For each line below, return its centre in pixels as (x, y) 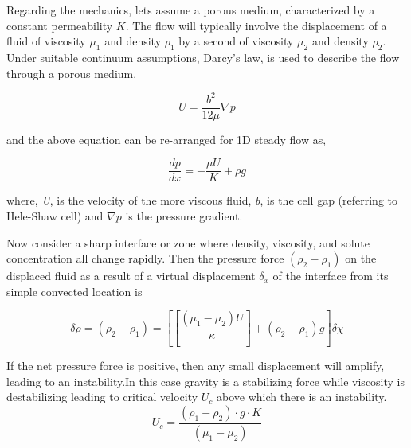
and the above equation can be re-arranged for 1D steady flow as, (166, 139)
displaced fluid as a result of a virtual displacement (131, 276)
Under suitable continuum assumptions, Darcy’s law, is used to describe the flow (203, 57)
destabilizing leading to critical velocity (102, 397)
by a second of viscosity (236, 41)
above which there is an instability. (301, 397)
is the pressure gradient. (184, 215)
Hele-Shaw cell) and (55, 215)
